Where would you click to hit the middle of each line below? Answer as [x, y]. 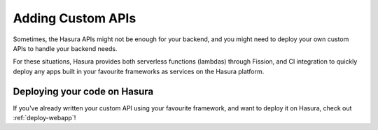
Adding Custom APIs [75, 18]
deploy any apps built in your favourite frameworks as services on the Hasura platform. [139, 71]
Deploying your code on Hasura [83, 91]
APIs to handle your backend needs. [65, 48]
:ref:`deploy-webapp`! [44, 118]
